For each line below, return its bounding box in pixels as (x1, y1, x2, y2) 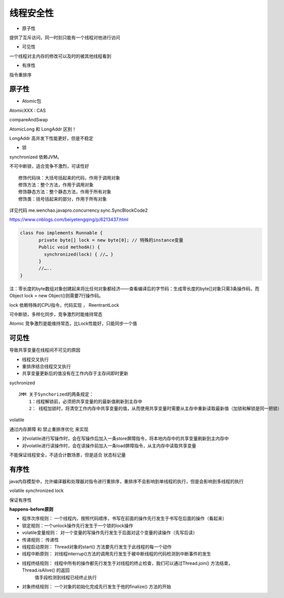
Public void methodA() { (38, 244, 101, 250)
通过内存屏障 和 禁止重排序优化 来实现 (9, 426, 88, 432)
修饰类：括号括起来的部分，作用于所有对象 (18, 196, 107, 202)
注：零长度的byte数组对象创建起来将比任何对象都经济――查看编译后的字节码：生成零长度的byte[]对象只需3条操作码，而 (9, 286, 260, 292)
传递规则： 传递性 (22, 536, 59, 543)
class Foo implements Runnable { (20, 230, 103, 236)
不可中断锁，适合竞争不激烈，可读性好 (9, 163, 89, 169)
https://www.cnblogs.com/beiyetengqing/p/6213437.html (9, 216, 129, 222)
